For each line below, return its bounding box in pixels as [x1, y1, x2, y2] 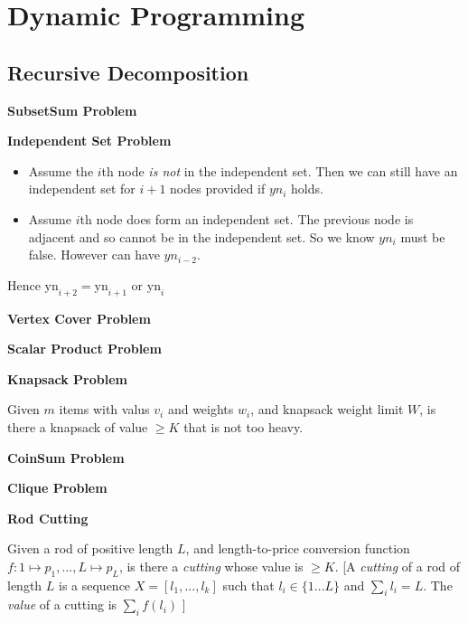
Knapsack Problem [7, 369, 127, 388]
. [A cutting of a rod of [334, 556, 461, 575]
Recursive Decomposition [7, 58, 249, 86]
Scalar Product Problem [7, 339, 162, 358]
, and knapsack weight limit [250, 400, 404, 419]
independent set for [28, 179, 136, 198]
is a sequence [59, 575, 131, 594]
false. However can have [28, 245, 160, 264]
